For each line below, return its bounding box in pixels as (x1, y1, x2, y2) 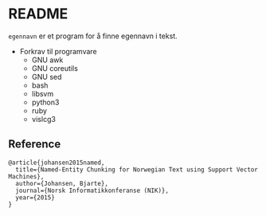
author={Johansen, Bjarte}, (15, 179, 109, 187)
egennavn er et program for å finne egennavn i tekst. (8, 31, 178, 41)
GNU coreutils (31, 63, 78, 73)
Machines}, (8, 172, 45, 180)
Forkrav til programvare (19, 46, 97, 56)
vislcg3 (31, 114, 56, 124)
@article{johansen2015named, (8, 159, 105, 167)
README (8, 5, 68, 23)
